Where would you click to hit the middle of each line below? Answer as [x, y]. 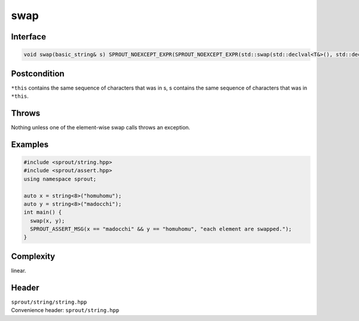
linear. [19, 270]
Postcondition [38, 74]
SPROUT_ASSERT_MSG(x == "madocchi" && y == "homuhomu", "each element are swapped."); [161, 229]
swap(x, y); [48, 220]
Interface [28, 37]
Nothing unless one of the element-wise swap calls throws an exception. [101, 127]
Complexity [33, 256]
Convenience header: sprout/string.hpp [65, 310]
